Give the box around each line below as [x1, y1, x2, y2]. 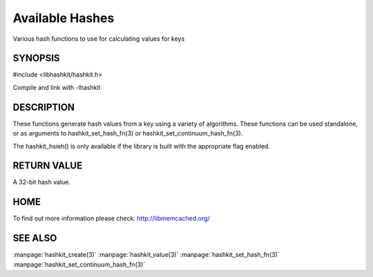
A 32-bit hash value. [12, 178, 70, 187]
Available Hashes [12, 10, 115, 26]
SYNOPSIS [12, 52, 60, 64]
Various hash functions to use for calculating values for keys [12, 35, 185, 43]
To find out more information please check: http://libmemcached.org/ [12, 214, 210, 222]
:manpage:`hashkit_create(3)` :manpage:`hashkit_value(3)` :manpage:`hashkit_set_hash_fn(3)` [12, 251, 280, 259]
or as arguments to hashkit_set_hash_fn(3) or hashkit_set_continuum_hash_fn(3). [12, 129, 243, 137]
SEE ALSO [12, 232, 57, 245]
